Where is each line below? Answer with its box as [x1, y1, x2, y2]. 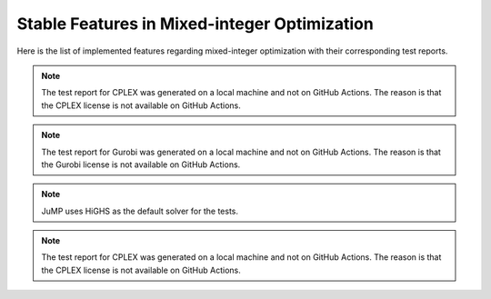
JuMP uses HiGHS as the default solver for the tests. [41, 205, 239, 216]
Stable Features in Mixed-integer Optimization [16, 14, 375, 34]
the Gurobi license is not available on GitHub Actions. [41, 159, 241, 170]
